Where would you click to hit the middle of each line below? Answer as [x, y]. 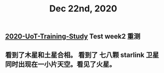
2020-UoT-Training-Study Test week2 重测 [73, 36]
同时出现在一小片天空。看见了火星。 [60, 64]
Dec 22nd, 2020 [83, 9]
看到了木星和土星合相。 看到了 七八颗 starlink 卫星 [82, 55]
